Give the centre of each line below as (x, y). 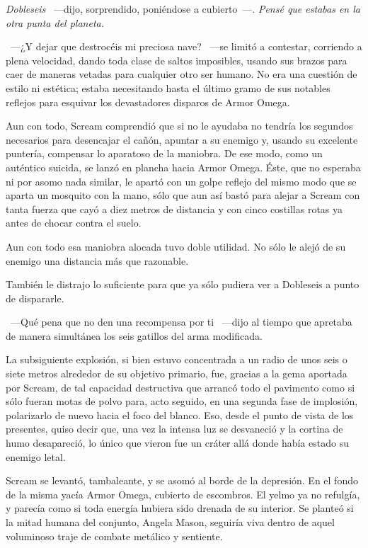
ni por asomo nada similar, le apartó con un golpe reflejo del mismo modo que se (181, 181)
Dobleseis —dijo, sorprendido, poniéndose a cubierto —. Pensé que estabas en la (183, 8)
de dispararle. (35, 298)
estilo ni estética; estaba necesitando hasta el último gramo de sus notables (168, 87)
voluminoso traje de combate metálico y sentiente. (114, 536)
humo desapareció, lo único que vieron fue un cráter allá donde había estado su (177, 443)
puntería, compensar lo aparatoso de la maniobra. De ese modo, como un (164, 153)
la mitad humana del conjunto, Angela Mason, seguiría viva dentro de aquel (170, 522)
